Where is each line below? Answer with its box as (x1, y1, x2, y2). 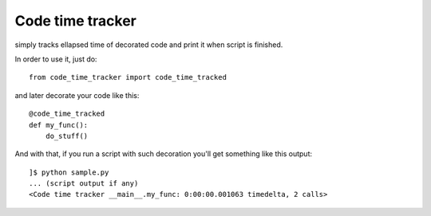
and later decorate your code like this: (14, 90, 140, 100)
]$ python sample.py (29, 167, 109, 177)
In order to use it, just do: (14, 54, 97, 64)
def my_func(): (29, 120, 89, 129)
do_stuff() (45, 132, 89, 140)
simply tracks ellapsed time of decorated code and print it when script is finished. (14, 40, 283, 49)
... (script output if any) (29, 179, 139, 188)
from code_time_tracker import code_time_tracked (29, 73, 227, 82)
